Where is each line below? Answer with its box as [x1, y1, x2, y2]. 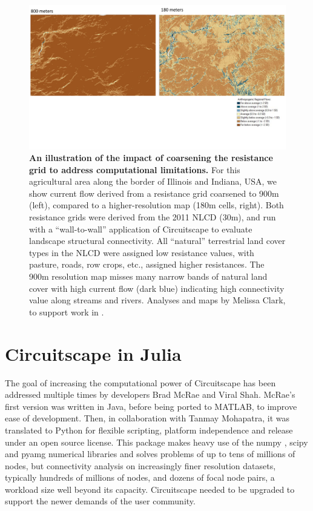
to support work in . [29, 305, 104, 318]
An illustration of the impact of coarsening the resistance [29, 151, 273, 164]
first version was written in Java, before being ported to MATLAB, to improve [5, 400, 297, 412]
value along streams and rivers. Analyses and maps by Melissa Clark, [29, 294, 286, 306]
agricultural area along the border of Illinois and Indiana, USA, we [29, 175, 277, 188]
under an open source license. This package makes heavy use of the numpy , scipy [5, 435, 308, 448]
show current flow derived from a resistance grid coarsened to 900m [29, 186, 279, 199]
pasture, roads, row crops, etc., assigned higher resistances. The [29, 258, 265, 271]
